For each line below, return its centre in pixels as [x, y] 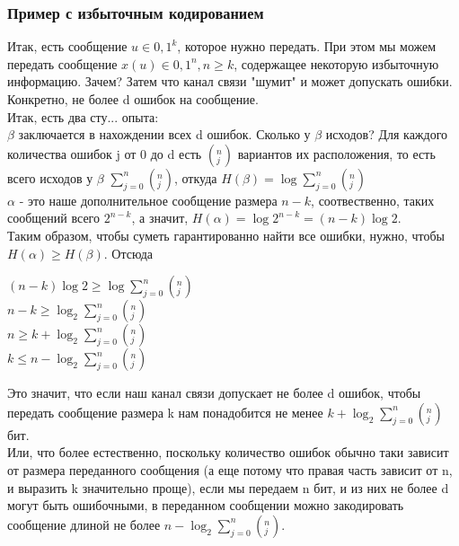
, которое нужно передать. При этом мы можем [307, 46]
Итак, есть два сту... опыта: [83, 116]
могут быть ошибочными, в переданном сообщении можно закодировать [206, 505]
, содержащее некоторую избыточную [336, 63]
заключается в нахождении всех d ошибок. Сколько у [164, 134]
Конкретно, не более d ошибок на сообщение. [133, 99]
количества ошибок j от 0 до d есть [105, 153]
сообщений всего [53, 218]
